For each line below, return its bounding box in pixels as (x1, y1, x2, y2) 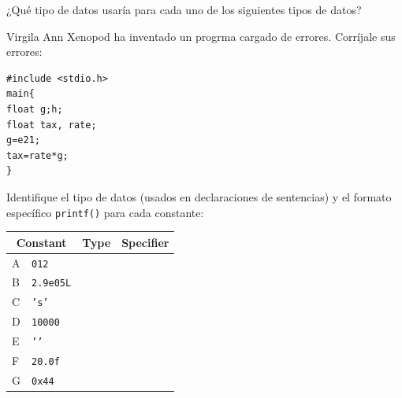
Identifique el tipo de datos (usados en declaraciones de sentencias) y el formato (6, 188, 392, 205)
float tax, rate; (6, 119, 97, 131)
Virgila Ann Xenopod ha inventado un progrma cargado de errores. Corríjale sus (6, 28, 396, 44)
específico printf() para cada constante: (6, 204, 204, 220)
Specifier (121, 234, 169, 250)
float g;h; (6, 103, 63, 115)
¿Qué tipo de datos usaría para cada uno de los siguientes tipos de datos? (6, 2, 362, 17)
